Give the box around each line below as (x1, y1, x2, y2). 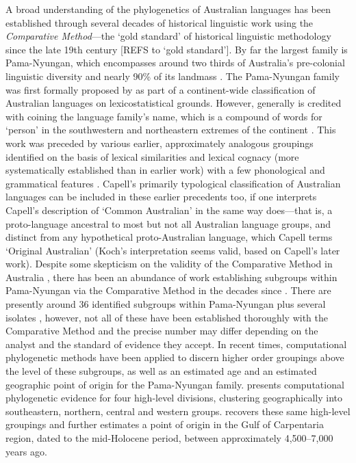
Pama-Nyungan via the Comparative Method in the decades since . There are (5, 283, 331, 297)
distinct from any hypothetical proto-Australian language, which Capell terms (5, 230, 333, 244)
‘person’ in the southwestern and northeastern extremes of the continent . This (5, 122, 336, 137)
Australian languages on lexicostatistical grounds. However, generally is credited (5, 96, 342, 110)
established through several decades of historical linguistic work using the (5, 15, 314, 29)
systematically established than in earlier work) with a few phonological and (5, 163, 325, 177)
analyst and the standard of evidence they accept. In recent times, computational (5, 336, 347, 351)
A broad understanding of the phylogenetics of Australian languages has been (5, 2, 331, 16)
